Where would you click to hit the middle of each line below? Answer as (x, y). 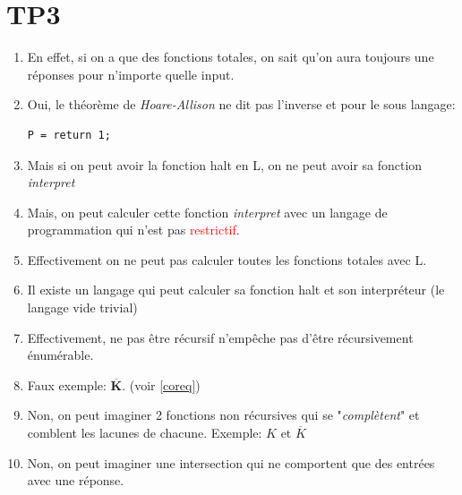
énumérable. (60, 355)
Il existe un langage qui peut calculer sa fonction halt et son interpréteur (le (236, 290)
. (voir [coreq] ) (161, 384)
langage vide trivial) (82, 307)
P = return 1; (69, 135)
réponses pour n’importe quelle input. (131, 74)
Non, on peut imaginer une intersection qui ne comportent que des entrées (231, 462)
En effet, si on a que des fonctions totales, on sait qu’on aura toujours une (231, 57)
